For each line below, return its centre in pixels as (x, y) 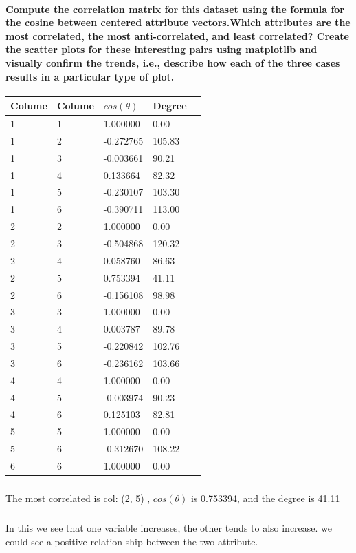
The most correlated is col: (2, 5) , (78, 498)
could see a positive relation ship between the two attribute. (132, 542)
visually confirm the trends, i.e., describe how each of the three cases (173, 62)
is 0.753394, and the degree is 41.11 (266, 498)
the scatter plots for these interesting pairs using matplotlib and (162, 49)
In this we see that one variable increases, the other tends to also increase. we (169, 528)
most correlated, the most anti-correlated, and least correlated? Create (177, 35)
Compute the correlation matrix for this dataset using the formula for (175, 9)
